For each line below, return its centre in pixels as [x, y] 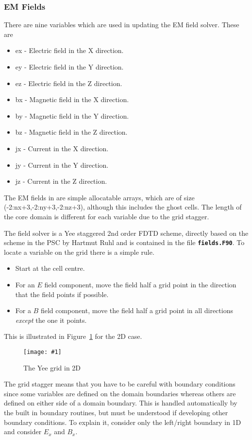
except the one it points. [51, 320]
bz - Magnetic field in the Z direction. [71, 132]
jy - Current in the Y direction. [62, 165]
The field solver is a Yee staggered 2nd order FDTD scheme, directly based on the [126, 233]
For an [25, 284]
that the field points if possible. [62, 294]
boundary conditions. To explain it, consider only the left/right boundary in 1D [123, 422]
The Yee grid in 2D [52, 367]
